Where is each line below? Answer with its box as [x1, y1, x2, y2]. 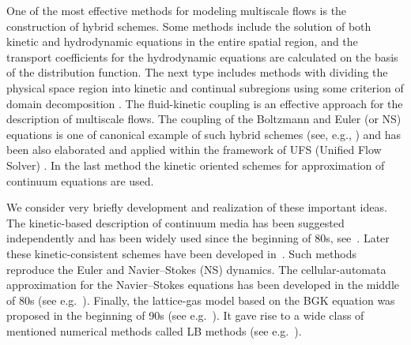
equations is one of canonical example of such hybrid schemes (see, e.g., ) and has [6, 126, 402, 142]
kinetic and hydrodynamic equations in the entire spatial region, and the [6, 33, 358, 50]
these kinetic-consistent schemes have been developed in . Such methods [6, 245, 356, 261]
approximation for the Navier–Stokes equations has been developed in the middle [6, 276, 399, 293]
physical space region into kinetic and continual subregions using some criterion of [6, 79, 404, 96]
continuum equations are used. [6, 172, 154, 189]
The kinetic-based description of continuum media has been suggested [6, 214, 345, 231]
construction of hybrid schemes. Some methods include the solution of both [6, 17, 371, 34]
